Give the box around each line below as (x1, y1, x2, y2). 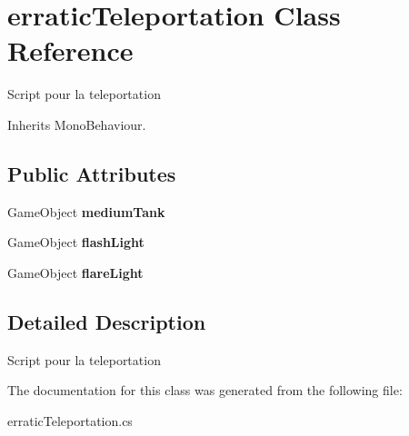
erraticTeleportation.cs (7, 411, 133, 430)
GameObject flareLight (7, 263, 144, 282)
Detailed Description (7, 307, 206, 335)
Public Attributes (7, 159, 176, 187)
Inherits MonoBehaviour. (7, 114, 146, 134)
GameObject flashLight (7, 233, 145, 252)
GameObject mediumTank (7, 202, 165, 221)
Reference (7, 32, 134, 69)
